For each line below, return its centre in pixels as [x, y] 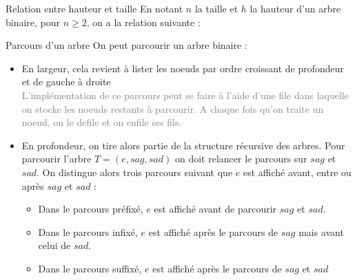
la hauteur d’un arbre [295, 8]
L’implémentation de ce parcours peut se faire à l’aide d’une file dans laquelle [185, 95]
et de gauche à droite [66, 82]
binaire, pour [33, 22]
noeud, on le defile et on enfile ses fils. [102, 122]
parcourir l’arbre [57, 159]
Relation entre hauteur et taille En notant [94, 8]
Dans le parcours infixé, [88, 231]
